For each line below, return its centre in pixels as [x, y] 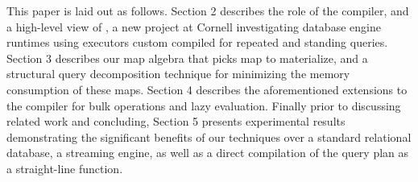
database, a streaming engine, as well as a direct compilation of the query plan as [208, 153]
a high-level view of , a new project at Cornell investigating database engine [194, 26]
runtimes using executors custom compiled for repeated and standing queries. [197, 42]
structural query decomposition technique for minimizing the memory [178, 74]
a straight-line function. [65, 168]
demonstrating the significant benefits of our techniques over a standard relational [209, 136]
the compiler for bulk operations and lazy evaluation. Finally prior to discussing [204, 105]
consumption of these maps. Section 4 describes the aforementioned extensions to [207, 89]
